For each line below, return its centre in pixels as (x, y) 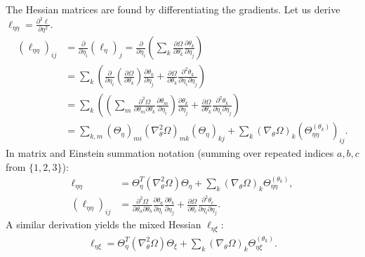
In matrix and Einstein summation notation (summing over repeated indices (170, 152)
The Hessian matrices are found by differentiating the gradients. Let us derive (173, 9)
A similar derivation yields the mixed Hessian (104, 224)
